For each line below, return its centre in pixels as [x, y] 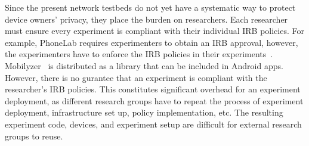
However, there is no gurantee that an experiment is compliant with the [136, 77]
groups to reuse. [34, 136]
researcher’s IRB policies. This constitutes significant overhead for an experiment [153, 89]
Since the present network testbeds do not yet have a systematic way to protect [150, 7]
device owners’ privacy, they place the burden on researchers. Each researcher [146, 19]
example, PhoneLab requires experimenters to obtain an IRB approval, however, [152, 42]
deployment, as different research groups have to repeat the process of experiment [154, 100]
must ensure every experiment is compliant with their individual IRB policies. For [154, 31]
